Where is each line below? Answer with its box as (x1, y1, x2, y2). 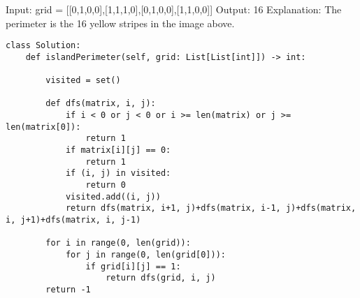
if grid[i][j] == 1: (85, 261, 181, 271)
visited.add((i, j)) (65, 191, 161, 202)
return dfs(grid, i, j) (106, 273, 216, 283)
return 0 (85, 180, 126, 191)
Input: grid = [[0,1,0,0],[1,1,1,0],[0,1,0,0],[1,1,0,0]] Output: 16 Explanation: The (6, 2, 342, 16)
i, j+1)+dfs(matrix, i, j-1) (6, 215, 141, 225)
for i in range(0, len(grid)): (45, 238, 191, 248)
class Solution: (6, 40, 81, 51)
